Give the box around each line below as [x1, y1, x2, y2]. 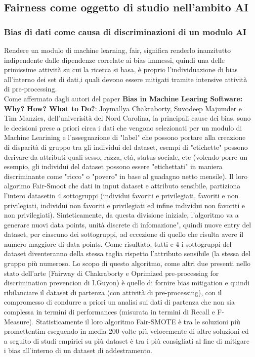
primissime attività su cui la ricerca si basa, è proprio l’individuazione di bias [4, 64, 238, 75]
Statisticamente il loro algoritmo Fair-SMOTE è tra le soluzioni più [36, 316, 241, 326]
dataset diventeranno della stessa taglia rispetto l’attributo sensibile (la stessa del [4, 248, 251, 259]
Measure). [4, 316, 34, 326]
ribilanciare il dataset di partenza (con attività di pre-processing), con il [4, 287, 222, 297]
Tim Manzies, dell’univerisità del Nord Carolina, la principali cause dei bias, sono [4, 113, 251, 123]
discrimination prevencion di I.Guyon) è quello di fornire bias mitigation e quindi [4, 277, 250, 288]
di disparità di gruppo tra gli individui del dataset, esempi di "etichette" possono [4, 141, 248, 152]
